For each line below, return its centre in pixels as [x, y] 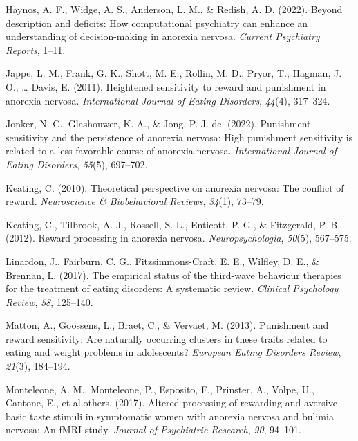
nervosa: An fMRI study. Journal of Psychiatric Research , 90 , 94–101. [154, 430]
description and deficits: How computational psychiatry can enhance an [157, 22]
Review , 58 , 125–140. [49, 301]
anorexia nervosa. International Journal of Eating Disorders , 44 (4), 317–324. [168, 100]
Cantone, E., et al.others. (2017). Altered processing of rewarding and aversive [171, 403]
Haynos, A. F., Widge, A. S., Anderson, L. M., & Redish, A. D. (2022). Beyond [174, 9]
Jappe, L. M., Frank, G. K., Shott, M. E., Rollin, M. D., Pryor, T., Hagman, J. [174, 73]
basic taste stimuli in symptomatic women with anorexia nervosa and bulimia [170, 416]
